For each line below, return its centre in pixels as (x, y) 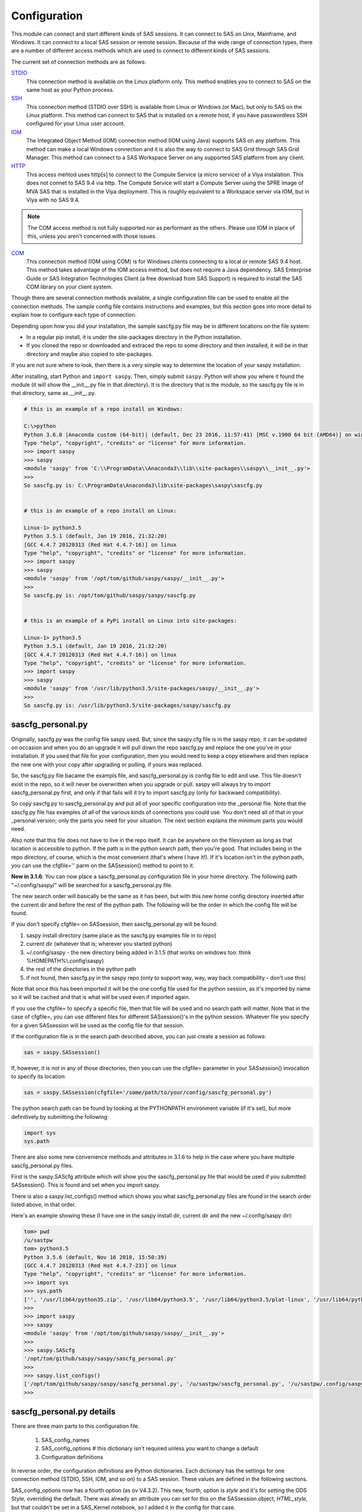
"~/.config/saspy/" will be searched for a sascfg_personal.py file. (92, 885)
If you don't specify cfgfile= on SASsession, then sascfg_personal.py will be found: (114, 924)
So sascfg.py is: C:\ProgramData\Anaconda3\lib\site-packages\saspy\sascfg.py (143, 485)
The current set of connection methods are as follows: (79, 62)
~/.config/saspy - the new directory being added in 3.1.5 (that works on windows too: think (139, 952)
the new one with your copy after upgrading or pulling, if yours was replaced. (107, 764)
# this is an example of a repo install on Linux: (100, 511)
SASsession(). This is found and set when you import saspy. (86, 1185)
